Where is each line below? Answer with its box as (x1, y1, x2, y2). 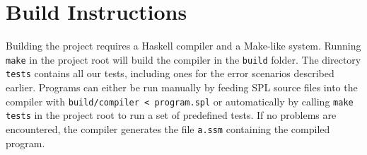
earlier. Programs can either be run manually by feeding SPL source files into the (6, 80, 358, 95)
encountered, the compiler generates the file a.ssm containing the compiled (6, 121, 330, 136)
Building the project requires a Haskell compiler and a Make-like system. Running (6, 38, 361, 53)
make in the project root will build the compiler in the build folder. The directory (6, 52, 361, 67)
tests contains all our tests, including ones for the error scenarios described (6, 66, 334, 81)
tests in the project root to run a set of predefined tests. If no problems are (6, 108, 337, 122)
